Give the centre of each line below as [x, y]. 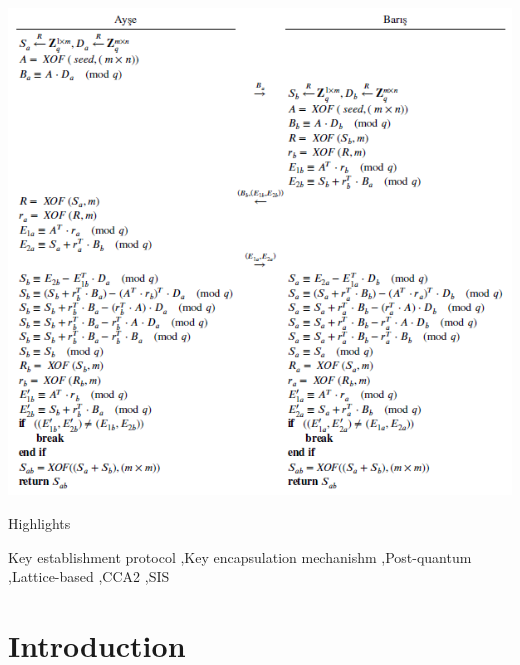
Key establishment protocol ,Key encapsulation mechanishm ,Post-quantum [240, 556]
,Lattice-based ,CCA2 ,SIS [89, 576]
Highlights [39, 522]
